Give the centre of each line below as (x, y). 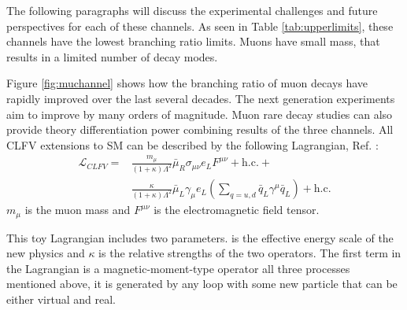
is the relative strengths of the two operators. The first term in (250, 253)
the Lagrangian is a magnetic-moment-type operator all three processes (178, 268)
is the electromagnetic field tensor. (237, 210)
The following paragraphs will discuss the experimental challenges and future (192, 10)
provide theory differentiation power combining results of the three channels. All (200, 129)
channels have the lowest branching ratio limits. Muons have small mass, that (193, 41)
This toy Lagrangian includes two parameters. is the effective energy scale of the (200, 237)
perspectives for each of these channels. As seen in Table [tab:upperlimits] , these (200, 26)
